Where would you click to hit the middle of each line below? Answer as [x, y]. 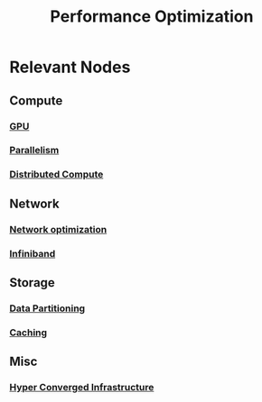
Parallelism [34, 151]
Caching [28, 333]
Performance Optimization [152, 17]
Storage [33, 283]
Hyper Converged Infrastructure [82, 388]
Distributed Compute [56, 175]
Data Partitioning [47, 308]
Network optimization [58, 229]
